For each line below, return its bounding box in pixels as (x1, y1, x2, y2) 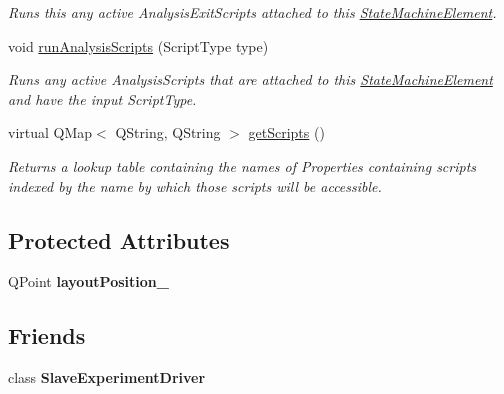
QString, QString (115, 122, 221, 143)
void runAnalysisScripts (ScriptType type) (8, 35, 269, 56)
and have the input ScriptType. (8, 88, 197, 109)
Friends (8, 320, 86, 351)
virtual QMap (8, 122, 93, 143)
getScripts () (248, 122, 325, 143)
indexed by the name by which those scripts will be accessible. (8, 175, 382, 196)
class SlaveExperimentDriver (8, 367, 206, 388)
